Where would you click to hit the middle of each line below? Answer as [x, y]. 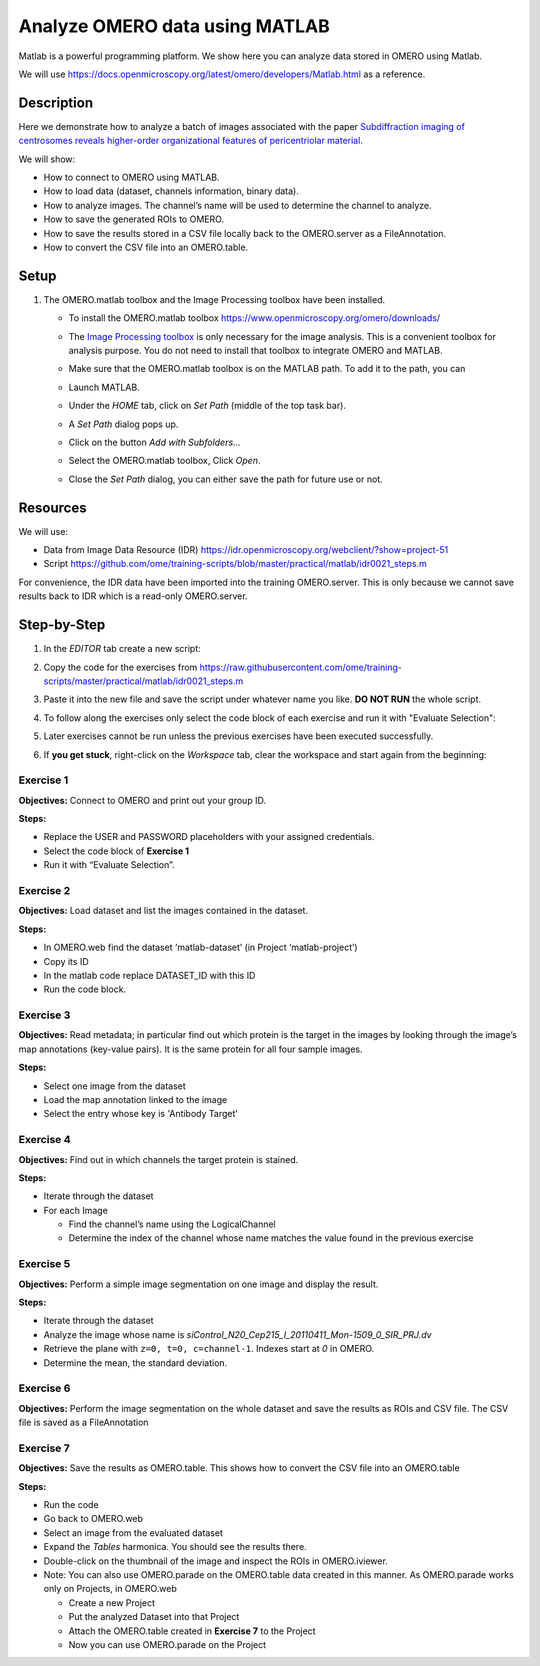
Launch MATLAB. [104, 387]
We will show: [47, 159]
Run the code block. [85, 989]
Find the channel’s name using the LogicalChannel [172, 1224]
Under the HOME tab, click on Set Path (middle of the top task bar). [207, 406]
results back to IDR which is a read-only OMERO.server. [133, 596]
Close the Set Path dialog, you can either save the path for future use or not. [226, 479]
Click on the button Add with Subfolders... [154, 442]
